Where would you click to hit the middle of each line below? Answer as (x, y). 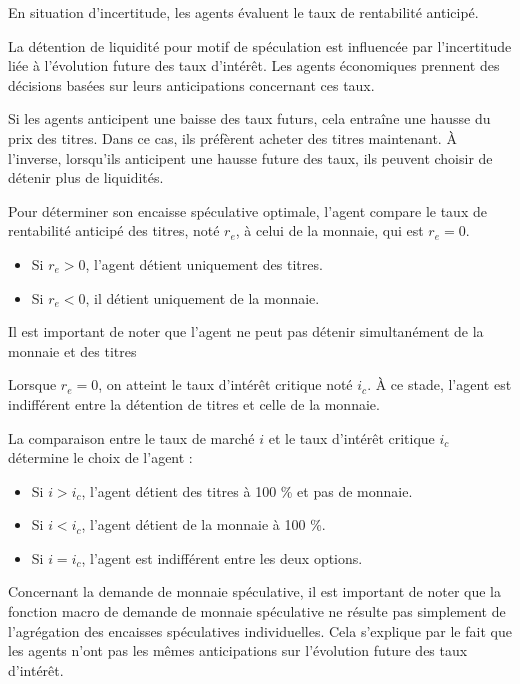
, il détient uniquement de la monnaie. (202, 297)
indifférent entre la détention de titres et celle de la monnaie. (194, 403)
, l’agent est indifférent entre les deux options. (222, 557)
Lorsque (32, 384)
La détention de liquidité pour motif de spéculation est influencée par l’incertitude (260, 45)
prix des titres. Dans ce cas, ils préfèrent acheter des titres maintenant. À (232, 137)
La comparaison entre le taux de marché (131, 437)
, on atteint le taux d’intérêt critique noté (225, 384)
